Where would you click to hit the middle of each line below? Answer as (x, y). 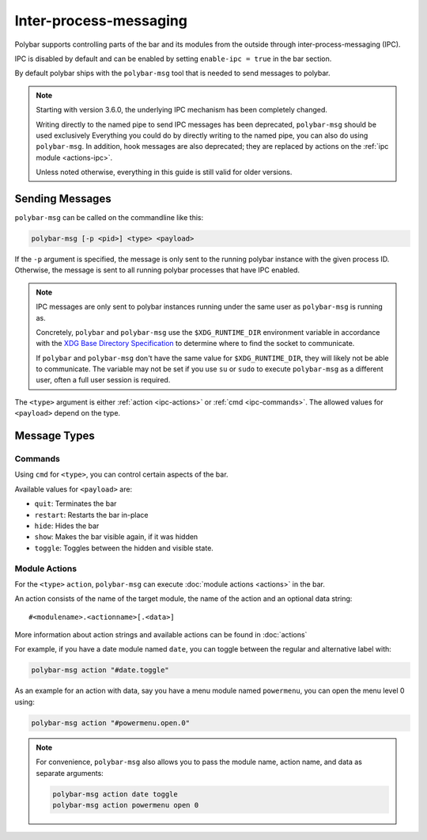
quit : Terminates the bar (76, 504)
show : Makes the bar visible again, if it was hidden (116, 537)
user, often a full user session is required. (103, 380)
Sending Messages (63, 198)
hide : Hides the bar (67, 526)
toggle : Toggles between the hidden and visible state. (124, 548)
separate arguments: (70, 773)
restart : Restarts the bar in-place (91, 515)
